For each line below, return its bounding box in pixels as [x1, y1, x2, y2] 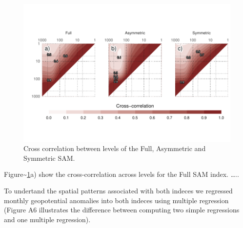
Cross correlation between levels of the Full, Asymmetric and [23, 143, 206, 153]
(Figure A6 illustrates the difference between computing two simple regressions [4, 205, 240, 215]
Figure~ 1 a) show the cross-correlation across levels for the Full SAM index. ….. [4, 169, 239, 179]
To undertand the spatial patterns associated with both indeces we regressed [4, 186, 233, 196]
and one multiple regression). [4, 214, 91, 224]
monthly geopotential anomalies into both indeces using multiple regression [4, 195, 229, 205]
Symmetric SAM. [23, 152, 75, 163]
